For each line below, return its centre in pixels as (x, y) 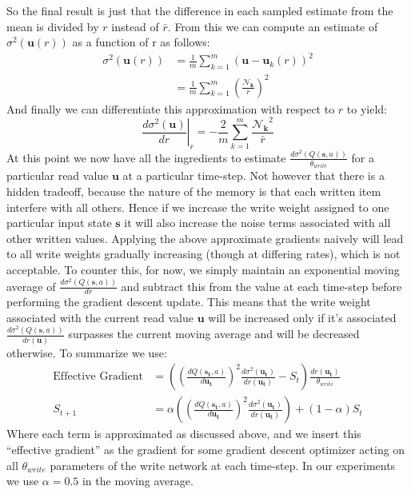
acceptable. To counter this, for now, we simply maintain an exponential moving (203, 269)
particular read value (58, 175)
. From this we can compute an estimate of (273, 26)
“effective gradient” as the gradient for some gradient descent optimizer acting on (206, 449)
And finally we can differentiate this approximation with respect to (171, 108)
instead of (135, 26)
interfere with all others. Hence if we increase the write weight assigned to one (198, 207)
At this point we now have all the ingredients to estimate (146, 157)
